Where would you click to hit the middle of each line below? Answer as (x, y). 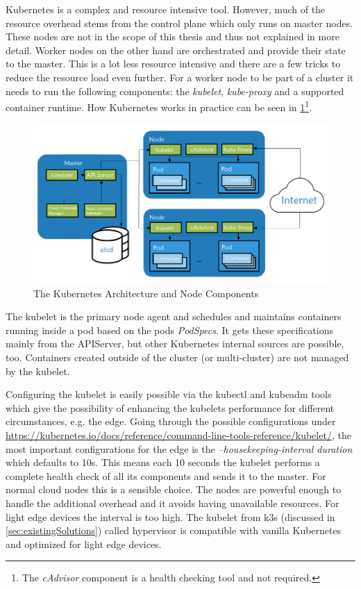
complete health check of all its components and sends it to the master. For (166, 475)
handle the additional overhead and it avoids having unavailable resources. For (173, 503)
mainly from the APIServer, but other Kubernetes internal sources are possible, (175, 343)
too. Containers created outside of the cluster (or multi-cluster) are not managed (177, 357)
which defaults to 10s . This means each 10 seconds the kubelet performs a (163, 462)
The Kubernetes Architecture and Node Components (146, 293)
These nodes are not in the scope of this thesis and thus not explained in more (173, 36)
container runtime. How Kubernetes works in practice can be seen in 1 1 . (159, 106)
